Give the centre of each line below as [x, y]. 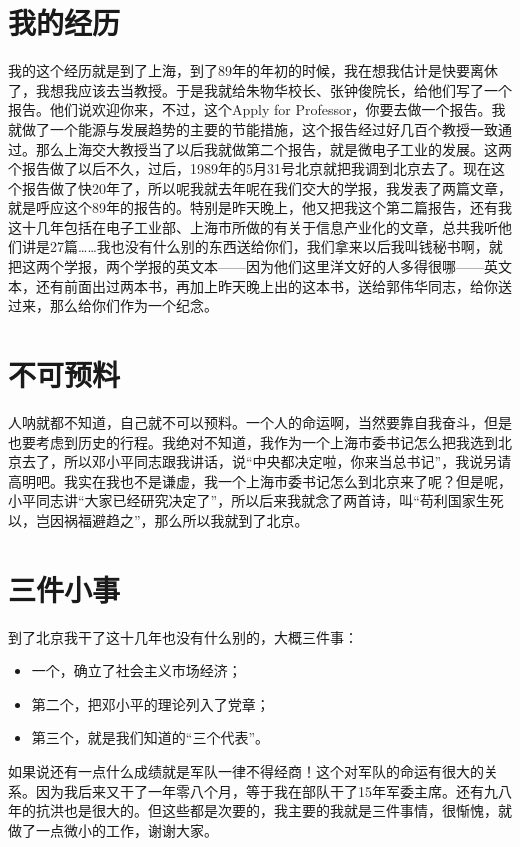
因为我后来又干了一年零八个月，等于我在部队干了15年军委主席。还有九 [266, 790]
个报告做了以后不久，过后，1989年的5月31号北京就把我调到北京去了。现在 [249, 168]
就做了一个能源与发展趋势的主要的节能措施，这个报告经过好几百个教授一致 [253, 128]
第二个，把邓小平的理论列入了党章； [150, 703]
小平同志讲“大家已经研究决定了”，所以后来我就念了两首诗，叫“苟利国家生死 [256, 500]
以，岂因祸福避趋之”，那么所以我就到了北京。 [158, 519]
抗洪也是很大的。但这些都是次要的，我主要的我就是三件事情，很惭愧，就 [273, 810]
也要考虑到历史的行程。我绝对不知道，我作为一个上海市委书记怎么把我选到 [253, 441]
